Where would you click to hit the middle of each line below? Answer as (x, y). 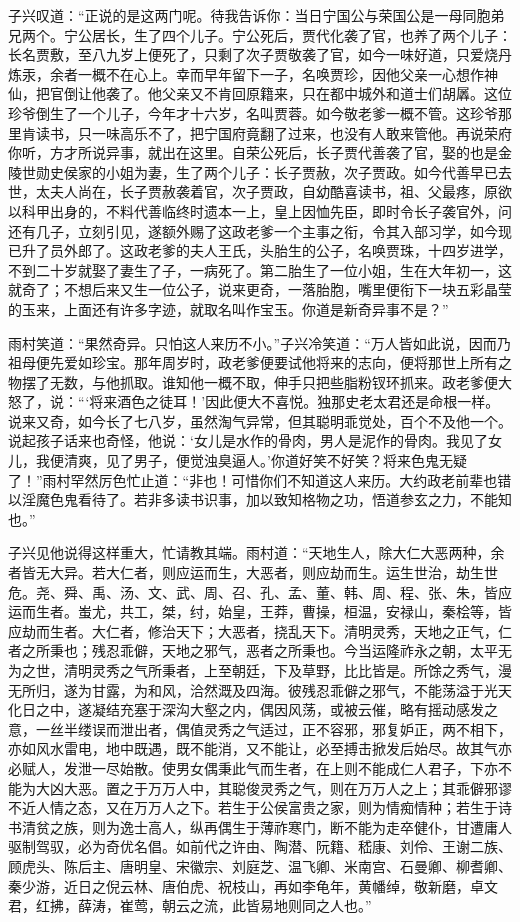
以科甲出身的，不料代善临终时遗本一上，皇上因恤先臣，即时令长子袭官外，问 (260, 210)
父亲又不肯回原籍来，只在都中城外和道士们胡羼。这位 (336, 93)
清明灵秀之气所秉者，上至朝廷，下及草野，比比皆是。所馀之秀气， (280, 670)
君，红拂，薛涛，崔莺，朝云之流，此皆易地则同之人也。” (190, 905)
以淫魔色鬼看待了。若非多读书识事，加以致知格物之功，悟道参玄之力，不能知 (260, 499)
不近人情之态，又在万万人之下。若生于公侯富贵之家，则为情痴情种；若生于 (253, 807)
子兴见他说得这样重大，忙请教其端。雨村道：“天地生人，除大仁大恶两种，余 (256, 552)
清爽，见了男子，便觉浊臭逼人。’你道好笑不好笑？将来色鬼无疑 (265, 460)
